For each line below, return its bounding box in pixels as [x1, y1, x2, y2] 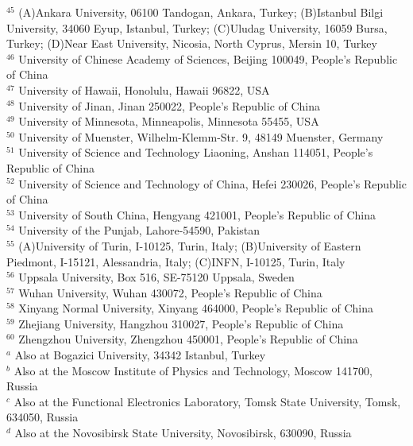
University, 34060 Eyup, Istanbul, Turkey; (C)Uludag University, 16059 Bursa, [6, 19, 388, 36]
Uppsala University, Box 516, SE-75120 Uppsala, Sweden [18, 269, 295, 285]
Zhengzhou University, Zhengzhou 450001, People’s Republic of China [18, 331, 358, 347]
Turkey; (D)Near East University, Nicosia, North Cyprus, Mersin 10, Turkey [6, 35, 377, 52]
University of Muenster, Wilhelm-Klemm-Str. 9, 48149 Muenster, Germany [18, 128, 384, 145]
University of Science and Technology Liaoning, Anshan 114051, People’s [18, 144, 373, 161]
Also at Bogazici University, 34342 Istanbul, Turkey [14, 347, 266, 363]
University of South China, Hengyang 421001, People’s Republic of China [18, 206, 376, 223]
